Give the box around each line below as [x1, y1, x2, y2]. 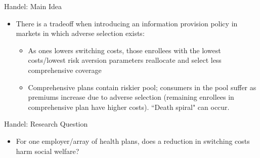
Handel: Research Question [4, 118, 88, 129]
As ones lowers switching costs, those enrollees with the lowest [28, 45, 221, 55]
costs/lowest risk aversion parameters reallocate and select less [28, 55, 222, 65]
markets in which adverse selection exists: [16, 28, 145, 38]
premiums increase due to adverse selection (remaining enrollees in [28, 92, 234, 102]
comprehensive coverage [28, 64, 102, 75]
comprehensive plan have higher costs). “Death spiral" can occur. [28, 101, 230, 112]
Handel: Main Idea [4, 1, 62, 11]
